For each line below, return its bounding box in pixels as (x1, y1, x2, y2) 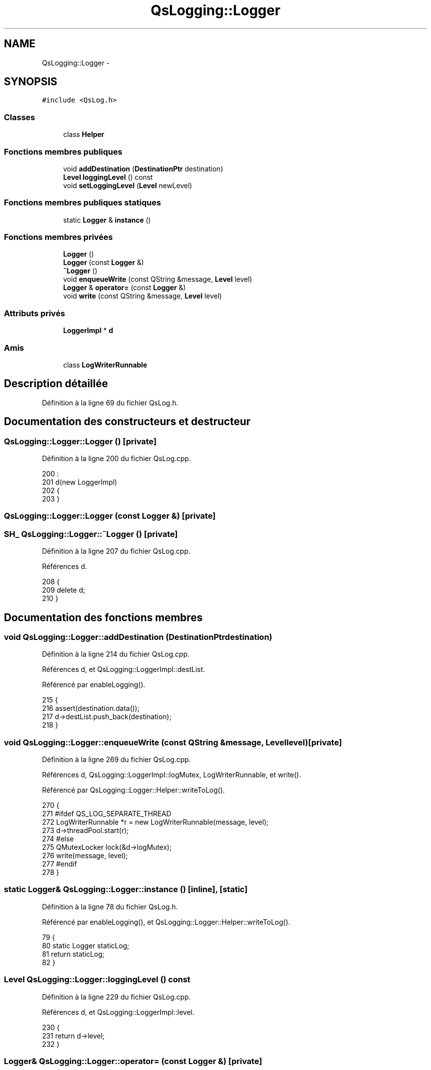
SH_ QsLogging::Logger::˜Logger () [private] (4, 529, 178, 539)
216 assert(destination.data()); (42, 704, 140, 713)
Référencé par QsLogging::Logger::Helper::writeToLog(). (42, 786, 225, 795)
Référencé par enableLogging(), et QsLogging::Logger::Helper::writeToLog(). (42, 917, 290, 926)
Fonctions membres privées (4, 232, 113, 242)
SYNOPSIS (4, 75, 58, 88)
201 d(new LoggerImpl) (42, 478, 117, 486)
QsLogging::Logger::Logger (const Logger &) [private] (4, 511, 216, 521)
